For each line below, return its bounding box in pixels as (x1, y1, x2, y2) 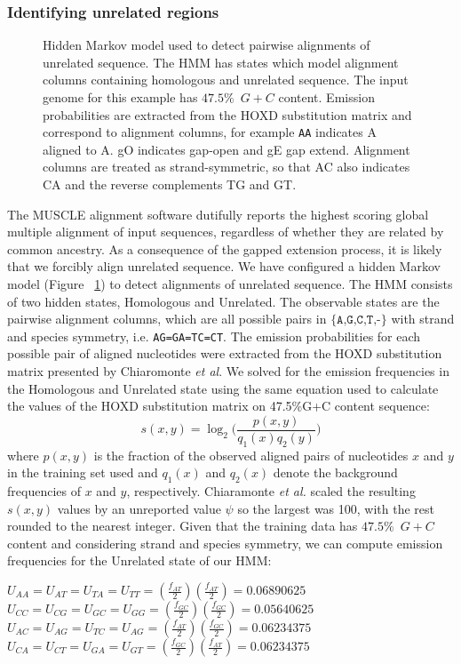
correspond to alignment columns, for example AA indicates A (43, 123, 377, 141)
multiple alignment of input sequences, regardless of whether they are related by (7, 222, 444, 241)
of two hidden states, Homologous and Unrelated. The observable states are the (7, 292, 440, 310)
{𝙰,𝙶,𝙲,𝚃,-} (330, 314, 387, 327)
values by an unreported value (57, 499, 221, 517)
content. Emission (278, 88, 375, 106)
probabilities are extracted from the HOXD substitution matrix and (43, 105, 412, 124)
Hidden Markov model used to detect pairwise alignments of (43, 36, 370, 54)
